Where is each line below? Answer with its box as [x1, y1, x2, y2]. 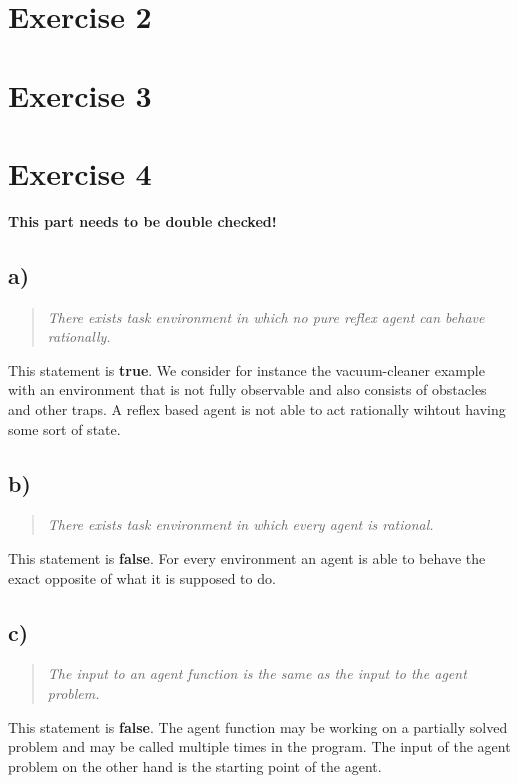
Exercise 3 [8, 74, 152, 115]
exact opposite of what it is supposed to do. [8, 567, 276, 588]
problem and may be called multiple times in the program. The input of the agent [8, 736, 511, 757]
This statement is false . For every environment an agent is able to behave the [8, 548, 486, 569]
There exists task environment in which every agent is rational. [47, 514, 434, 535]
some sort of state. [8, 418, 121, 439]
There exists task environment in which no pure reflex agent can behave [47, 306, 485, 327]
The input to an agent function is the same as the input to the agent [47, 663, 467, 684]
